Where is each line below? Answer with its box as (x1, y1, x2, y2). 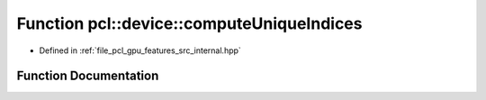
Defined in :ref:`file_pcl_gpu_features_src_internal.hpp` (39, 45, 242, 56)
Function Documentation (16, 68, 159, 84)
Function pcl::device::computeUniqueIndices (16, 14, 363, 33)
